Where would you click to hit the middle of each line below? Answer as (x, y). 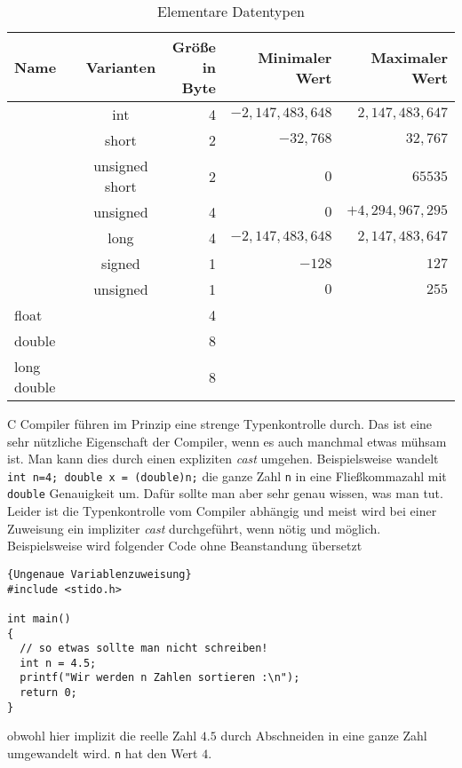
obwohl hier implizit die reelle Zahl (102, 736)
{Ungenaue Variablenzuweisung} (100, 574)
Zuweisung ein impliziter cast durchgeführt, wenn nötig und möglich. (194, 528)
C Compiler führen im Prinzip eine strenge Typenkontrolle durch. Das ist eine (220, 424)
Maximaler (409, 57)
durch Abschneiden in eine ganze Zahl (324, 736)
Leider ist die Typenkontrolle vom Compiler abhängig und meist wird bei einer (222, 511)
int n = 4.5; (58, 663)
